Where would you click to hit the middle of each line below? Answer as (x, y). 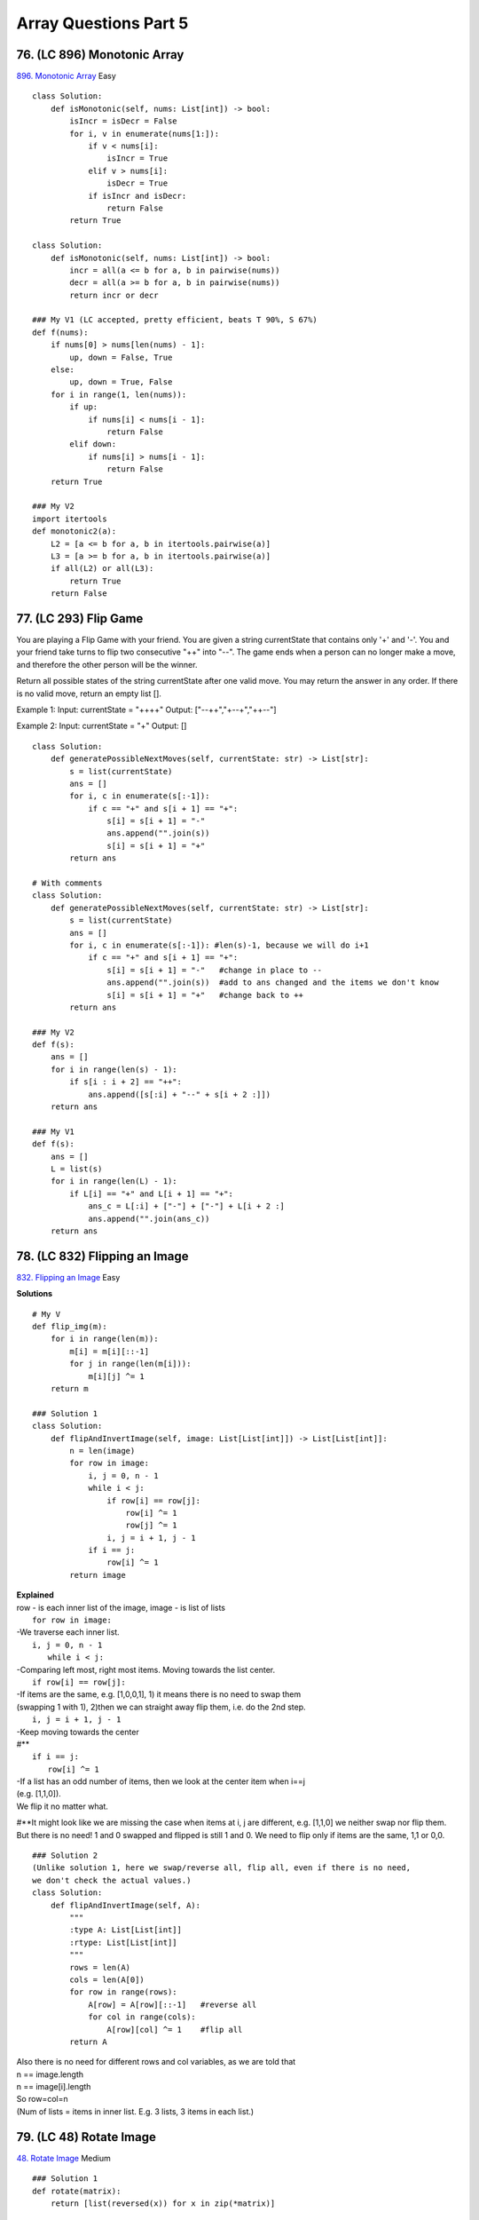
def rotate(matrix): (77, 2191)
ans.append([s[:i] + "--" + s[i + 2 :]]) (179, 1094)
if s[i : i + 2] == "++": (126, 1082)
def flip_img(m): (70, 1327)
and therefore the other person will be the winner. (107, 664)
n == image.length (50, 2074)
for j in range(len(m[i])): (130, 1364)
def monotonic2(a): (75, 531)
